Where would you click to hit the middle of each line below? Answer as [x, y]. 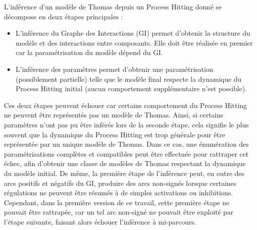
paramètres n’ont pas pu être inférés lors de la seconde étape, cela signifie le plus [127, 124]
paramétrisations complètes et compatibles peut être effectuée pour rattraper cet [126, 153]
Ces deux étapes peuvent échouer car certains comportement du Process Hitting [126, 105]
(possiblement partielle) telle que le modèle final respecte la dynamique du [128, 79]
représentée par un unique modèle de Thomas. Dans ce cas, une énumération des [127, 144]
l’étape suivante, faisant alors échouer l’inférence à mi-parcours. [100, 221]
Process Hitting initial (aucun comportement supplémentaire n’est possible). [131, 88]
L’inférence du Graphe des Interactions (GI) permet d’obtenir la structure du [133, 33]
